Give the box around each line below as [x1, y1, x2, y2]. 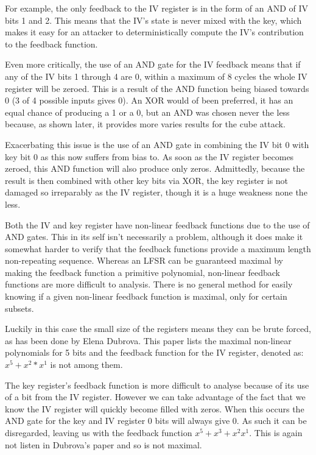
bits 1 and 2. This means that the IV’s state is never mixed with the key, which [5, 13, 302, 26]
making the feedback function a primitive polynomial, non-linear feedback [5, 266, 281, 278]
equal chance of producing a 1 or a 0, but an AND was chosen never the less [5, 105, 290, 118]
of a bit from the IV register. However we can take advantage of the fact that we [5, 390, 306, 403]
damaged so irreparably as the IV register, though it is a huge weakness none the [5, 186, 307, 199]
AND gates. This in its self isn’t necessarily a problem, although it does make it [5, 230, 303, 243]
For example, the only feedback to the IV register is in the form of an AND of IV [5, 2, 309, 14]
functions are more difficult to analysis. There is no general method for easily [5, 278, 293, 291]
